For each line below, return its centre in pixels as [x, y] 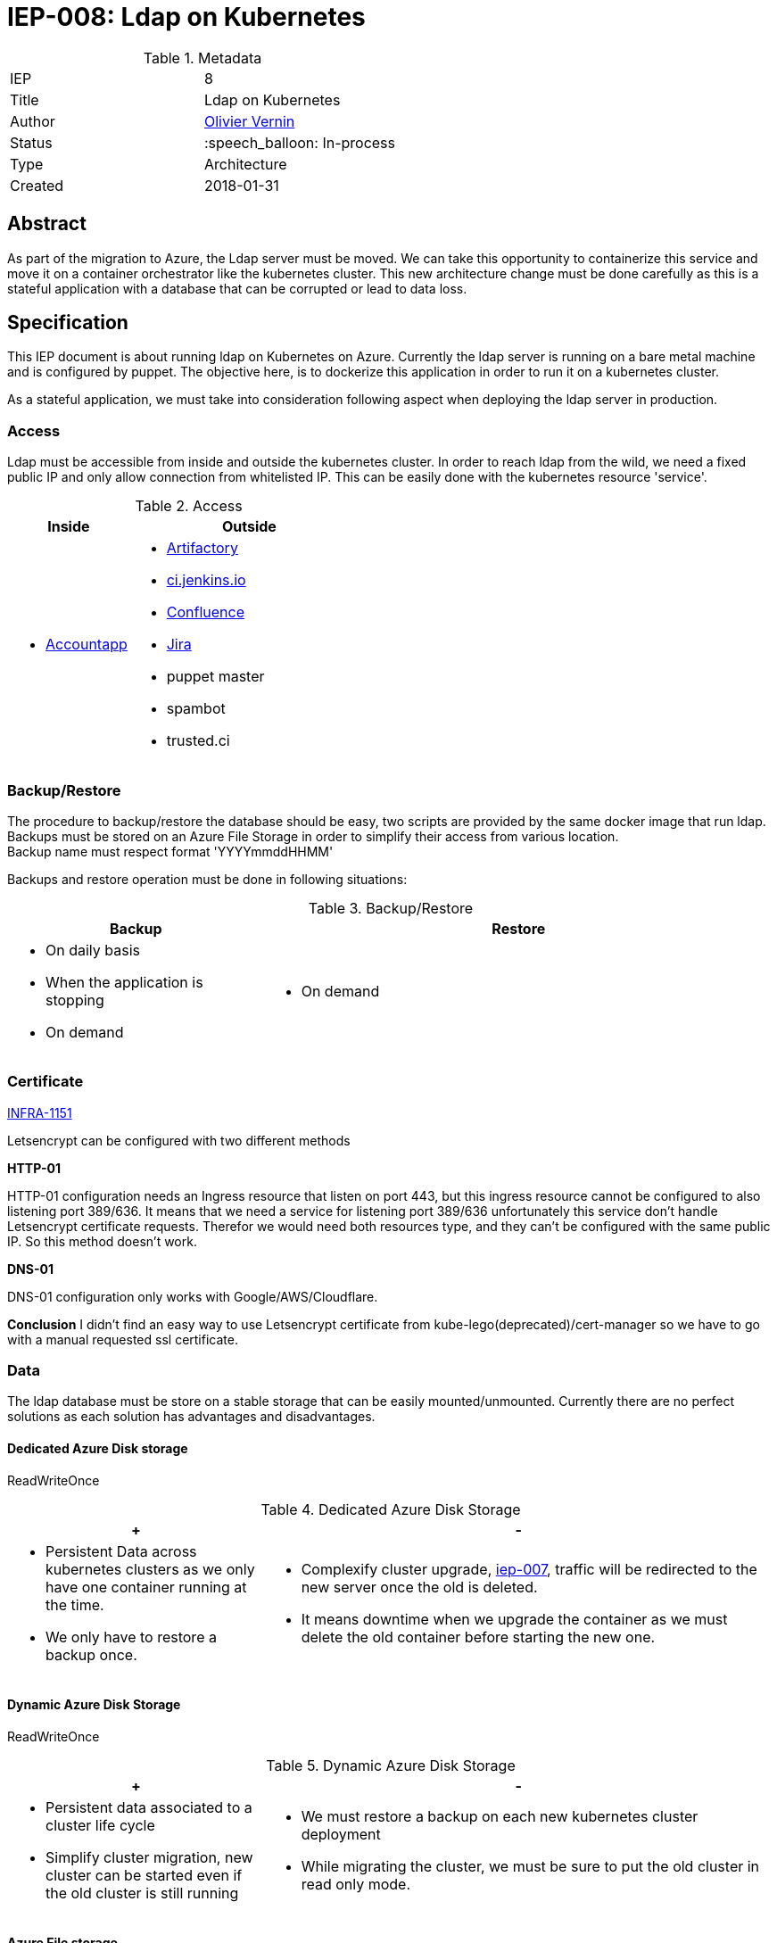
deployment [341, 1834]
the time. [75, 1604]
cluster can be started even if [144, 1875]
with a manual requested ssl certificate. [123, 1339]
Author [33, 121]
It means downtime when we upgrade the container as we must [514, 1619]
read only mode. [356, 1884]
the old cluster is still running [142, 1893]
